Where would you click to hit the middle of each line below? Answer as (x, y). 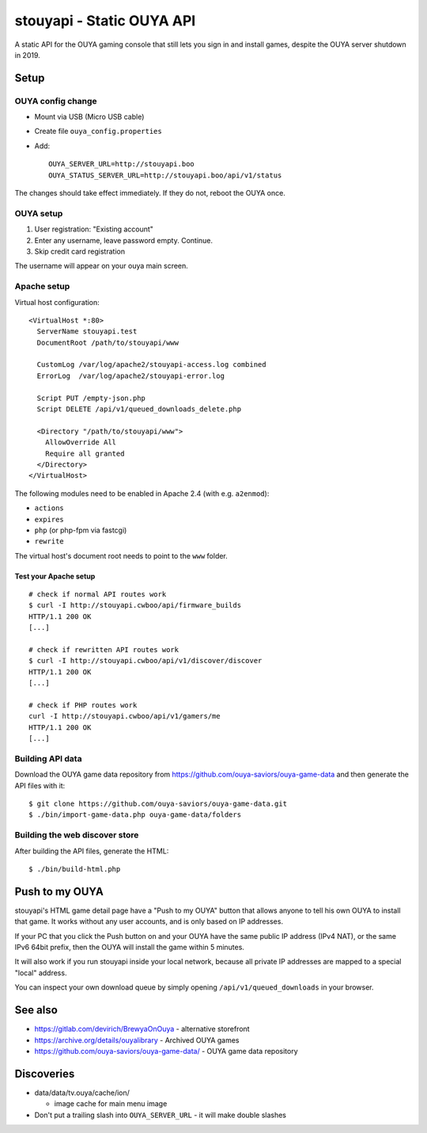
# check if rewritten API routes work (104, 650)
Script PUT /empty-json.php (91, 398)
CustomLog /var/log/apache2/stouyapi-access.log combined (151, 365)
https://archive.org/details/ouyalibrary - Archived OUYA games (137, 1040)
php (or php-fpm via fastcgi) (81, 530)
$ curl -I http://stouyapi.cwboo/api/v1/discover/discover (145, 661)
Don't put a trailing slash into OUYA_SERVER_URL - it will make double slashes (161, 1115)
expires (49, 519)
